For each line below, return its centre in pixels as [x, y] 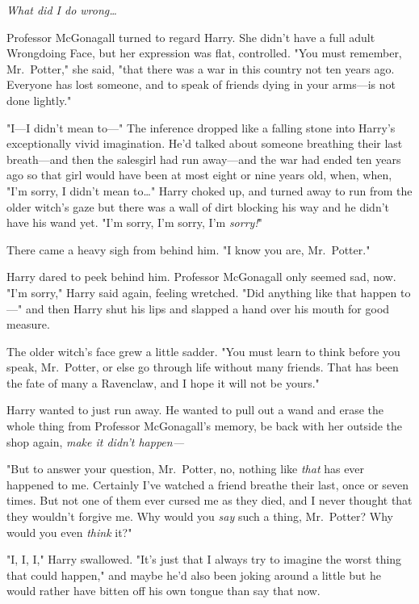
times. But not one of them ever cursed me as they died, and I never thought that [209, 500]
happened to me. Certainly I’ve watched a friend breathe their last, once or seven [208, 484]
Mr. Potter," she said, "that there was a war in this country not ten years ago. [201, 68]
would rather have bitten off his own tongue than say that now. [163, 591]
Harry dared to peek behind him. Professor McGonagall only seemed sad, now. [201, 277]
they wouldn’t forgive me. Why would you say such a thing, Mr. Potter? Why [200, 516]
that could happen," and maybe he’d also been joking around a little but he [194, 575]
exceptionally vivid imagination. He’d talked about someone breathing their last [205, 143]
